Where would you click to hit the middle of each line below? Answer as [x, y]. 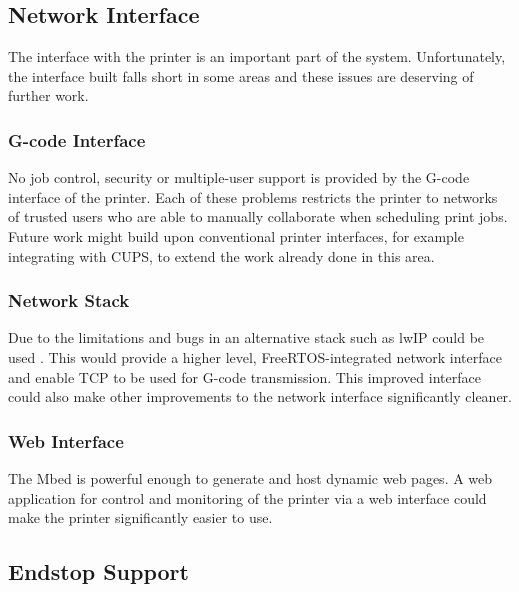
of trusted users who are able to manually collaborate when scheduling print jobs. [258, 216]
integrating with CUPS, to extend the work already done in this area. [221, 255]
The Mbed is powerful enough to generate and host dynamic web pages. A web [250, 477]
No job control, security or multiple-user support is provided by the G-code [239, 177]
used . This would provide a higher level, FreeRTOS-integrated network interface [255, 356]
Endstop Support [98, 571]
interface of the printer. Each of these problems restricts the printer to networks [253, 196]
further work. [48, 95]
